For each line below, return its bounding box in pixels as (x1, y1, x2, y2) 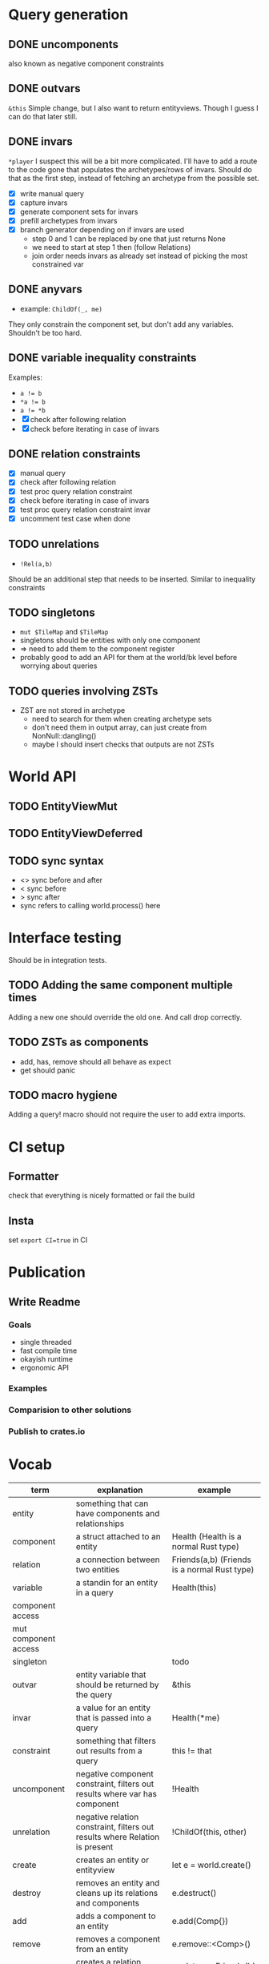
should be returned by (75, 1679, 159, 1690)
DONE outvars (8, 82, 82, 95)
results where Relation (75, 1831, 160, 1842)
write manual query (19, 188, 84, 198)
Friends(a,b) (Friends (171, 1554, 252, 1565)
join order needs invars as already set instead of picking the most (31, 251, 248, 260)
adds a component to (75, 1910, 156, 1922)
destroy (12, 1887, 42, 1898)
